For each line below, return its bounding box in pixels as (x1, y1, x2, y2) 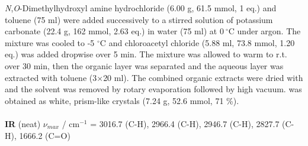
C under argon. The (228, 25, 301, 37)
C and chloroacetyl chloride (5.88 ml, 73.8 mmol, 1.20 (100, 36, 295, 48)
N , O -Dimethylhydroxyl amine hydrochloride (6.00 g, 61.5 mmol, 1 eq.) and (5, 2, 277, 14)
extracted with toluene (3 (5, 71, 97, 83)
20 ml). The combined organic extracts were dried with (103, 71, 303, 83)
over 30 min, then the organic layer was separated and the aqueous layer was (5, 59, 284, 72)
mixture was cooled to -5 (5, 36, 95, 48)
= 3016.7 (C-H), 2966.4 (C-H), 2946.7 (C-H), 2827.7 (90, 117, 280, 129)
